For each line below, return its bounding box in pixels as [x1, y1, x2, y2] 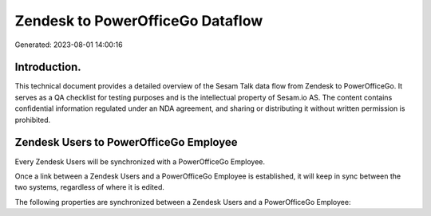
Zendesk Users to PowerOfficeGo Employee [14, 135, 239, 149]
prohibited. [14, 115, 51, 124]
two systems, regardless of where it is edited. [14, 183, 165, 192]
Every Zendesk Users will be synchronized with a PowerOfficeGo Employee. [14, 156, 266, 167]
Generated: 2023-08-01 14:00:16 [14, 40, 123, 49]
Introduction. [14, 61, 81, 74]
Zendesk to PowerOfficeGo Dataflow [14, 12, 263, 29]
